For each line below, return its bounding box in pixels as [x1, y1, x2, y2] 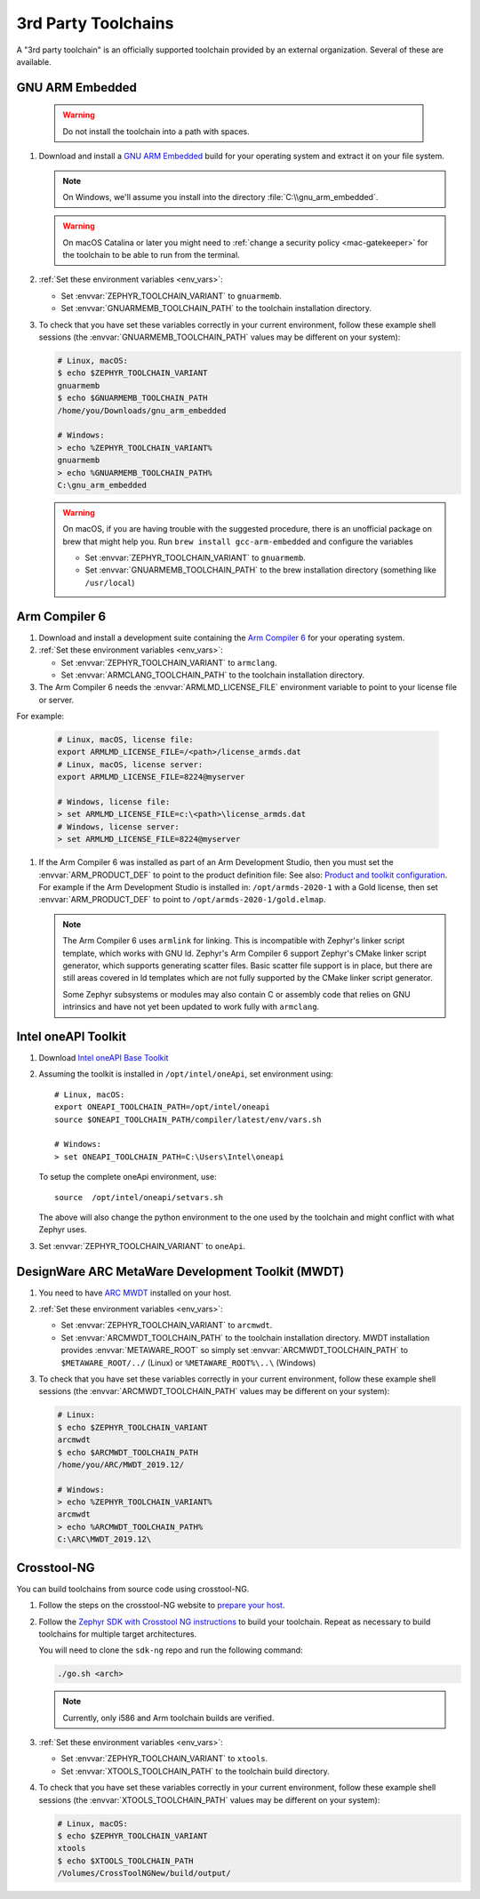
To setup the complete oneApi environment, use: [38, 1172, 217, 1182]
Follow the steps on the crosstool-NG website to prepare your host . [38, 1600, 285, 1611]
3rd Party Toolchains [16, 13, 174, 33]
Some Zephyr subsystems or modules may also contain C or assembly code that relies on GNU [62, 989, 411, 999]
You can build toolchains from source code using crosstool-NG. [16, 1583, 250, 1594]
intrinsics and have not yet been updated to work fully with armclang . [62, 1001, 320, 1013]
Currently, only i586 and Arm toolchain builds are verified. [62, 1712, 275, 1723]
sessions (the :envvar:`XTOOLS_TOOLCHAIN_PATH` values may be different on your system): [38, 1794, 380, 1805]
